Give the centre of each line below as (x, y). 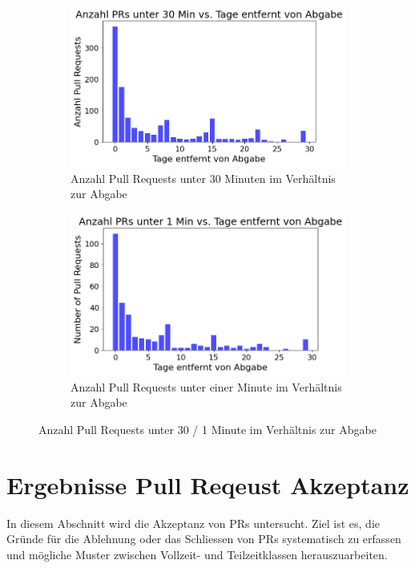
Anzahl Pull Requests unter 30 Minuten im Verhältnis (203, 178)
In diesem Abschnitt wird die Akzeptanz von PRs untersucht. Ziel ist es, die (193, 523)
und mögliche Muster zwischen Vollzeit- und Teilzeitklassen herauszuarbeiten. (197, 554)
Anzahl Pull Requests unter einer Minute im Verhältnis (206, 386)
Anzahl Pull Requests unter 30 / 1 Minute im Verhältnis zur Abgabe (207, 429)
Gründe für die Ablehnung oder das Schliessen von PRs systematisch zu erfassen (204, 539)
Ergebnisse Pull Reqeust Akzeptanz (208, 484)
